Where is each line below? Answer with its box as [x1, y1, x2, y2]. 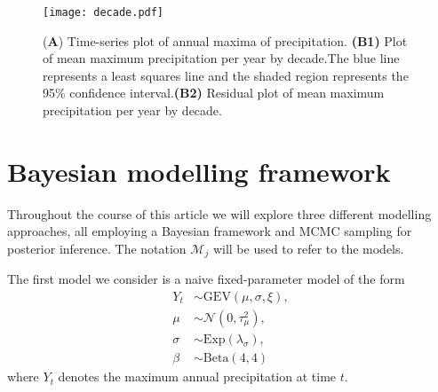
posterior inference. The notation [7, 239, 187, 257]
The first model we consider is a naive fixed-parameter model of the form [7, 270, 405, 288]
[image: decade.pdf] [43, 6, 164, 19]
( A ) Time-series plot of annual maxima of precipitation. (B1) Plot [43, 31, 408, 50]
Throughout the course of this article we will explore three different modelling [7, 204, 432, 223]
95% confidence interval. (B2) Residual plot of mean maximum [43, 83, 385, 102]
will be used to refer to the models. [212, 239, 404, 257]
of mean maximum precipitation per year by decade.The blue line [43, 49, 400, 67]
